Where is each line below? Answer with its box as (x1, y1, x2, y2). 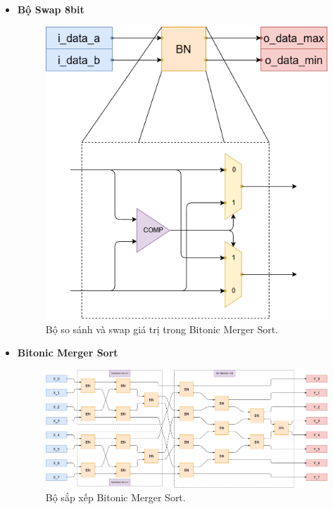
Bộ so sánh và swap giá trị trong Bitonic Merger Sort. (45, 321, 278, 336)
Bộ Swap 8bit (17, 2, 84, 16)
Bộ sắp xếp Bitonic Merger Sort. (45, 490, 186, 505)
